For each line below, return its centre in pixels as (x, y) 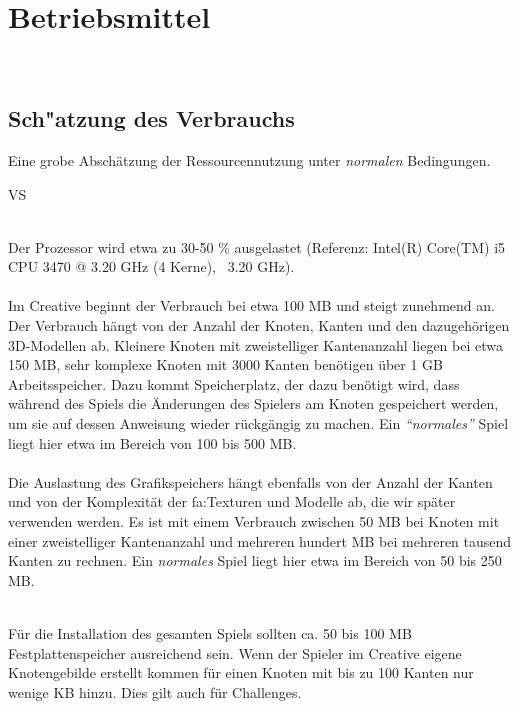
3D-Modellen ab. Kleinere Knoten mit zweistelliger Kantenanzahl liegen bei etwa (255, 344)
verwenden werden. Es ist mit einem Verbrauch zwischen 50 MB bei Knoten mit (254, 521)
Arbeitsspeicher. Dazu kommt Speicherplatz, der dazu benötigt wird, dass (234, 383)
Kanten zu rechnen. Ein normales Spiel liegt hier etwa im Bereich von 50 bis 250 (255, 560)
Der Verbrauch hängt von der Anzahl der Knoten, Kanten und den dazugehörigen (259, 325)
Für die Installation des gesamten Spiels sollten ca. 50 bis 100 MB (210, 632)
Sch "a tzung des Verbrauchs (151, 118)
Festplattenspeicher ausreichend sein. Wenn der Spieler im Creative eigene (235, 652)
